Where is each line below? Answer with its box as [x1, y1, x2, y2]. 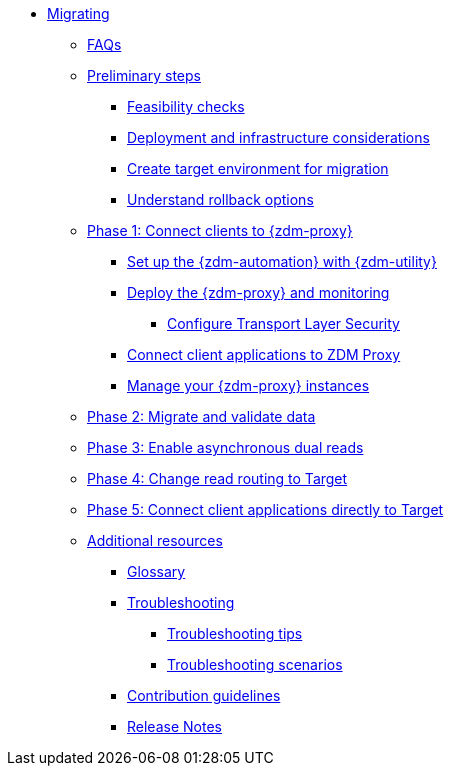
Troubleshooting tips [167, 625, 303, 642]
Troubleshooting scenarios [167, 656, 343, 673]
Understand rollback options [127, 191, 314, 208]
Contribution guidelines [127, 687, 281, 704]
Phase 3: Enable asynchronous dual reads [87, 439, 364, 456]
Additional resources [87, 532, 223, 549]
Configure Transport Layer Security [167, 315, 400, 332]
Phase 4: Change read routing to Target [87, 470, 348, 487]
